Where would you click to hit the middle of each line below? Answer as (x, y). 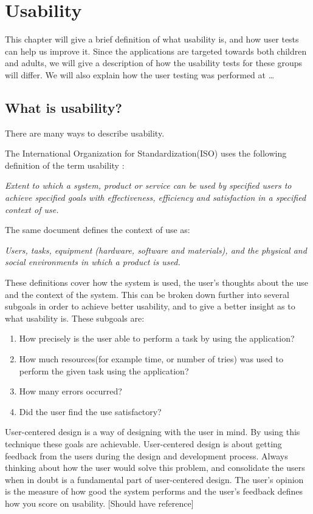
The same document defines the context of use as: (98, 230)
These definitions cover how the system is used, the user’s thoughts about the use (156, 282)
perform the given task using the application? (104, 370)
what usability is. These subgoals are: (75, 318)
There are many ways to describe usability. (85, 133)
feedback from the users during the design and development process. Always (146, 455)
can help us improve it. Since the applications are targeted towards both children (156, 51)
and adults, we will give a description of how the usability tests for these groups (154, 63)
